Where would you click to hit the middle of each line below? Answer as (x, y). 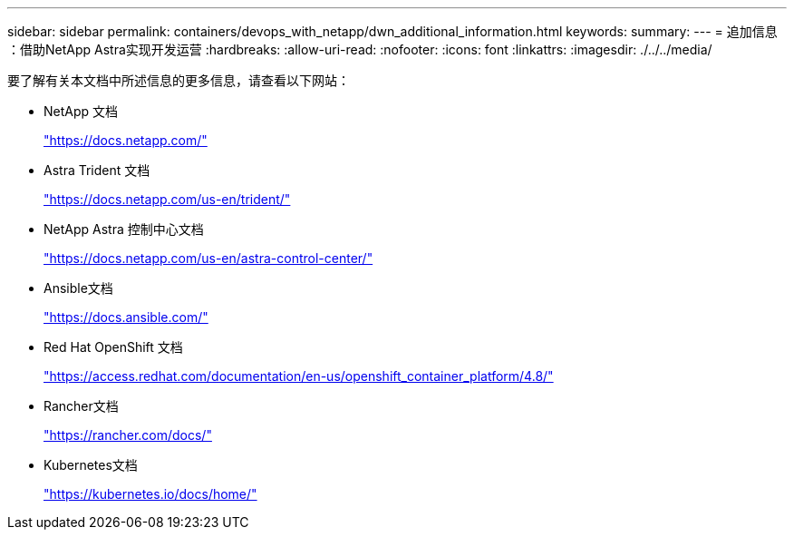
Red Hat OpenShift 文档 (113, 347)
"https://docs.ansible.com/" (126, 317)
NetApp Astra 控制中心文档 (124, 229)
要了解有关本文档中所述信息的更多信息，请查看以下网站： (179, 80)
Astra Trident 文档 (97, 170)
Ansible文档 (78, 288)
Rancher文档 (81, 406)
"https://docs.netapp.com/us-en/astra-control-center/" (208, 258)
